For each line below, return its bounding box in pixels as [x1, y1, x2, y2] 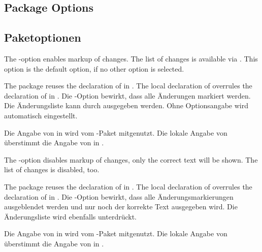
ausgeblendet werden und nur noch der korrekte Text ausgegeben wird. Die [4, 201, 238, 212]
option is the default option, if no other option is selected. [4, 63, 184, 74]
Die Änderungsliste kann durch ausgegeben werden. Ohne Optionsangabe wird [4, 100, 248, 111]
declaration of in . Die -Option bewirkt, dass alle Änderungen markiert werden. [4, 90, 251, 101]
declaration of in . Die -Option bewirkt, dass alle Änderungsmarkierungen [4, 191, 234, 202]
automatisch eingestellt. [4, 110, 78, 120]
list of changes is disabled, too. [4, 164, 100, 175]
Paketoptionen [4, 29, 81, 45]
